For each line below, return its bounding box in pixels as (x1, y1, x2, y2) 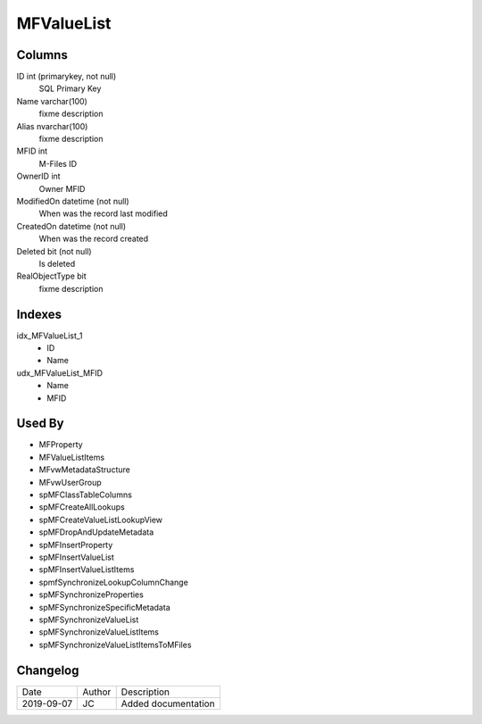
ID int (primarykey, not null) (16, 71, 117, 82)
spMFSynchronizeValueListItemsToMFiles (38, 639, 192, 650)
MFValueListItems (38, 452, 105, 462)
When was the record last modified (38, 208, 169, 219)
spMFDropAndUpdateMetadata (38, 527, 154, 537)
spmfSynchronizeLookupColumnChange (38, 577, 189, 587)
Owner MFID (38, 183, 86, 194)
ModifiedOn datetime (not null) (16, 196, 129, 206)
